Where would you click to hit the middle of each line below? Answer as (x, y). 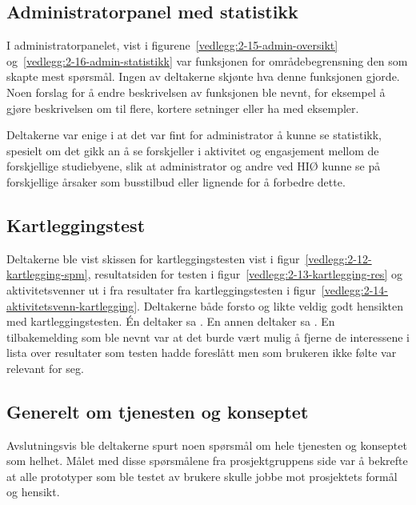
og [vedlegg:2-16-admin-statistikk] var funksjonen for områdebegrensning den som (207, 60)
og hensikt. (33, 492)
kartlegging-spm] (47, 274)
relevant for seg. (45, 368)
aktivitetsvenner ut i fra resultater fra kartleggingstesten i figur (161, 289)
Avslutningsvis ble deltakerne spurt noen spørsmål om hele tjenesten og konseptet (207, 445)
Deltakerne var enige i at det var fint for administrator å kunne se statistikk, (194, 135)
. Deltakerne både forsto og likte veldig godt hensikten (270, 305)
